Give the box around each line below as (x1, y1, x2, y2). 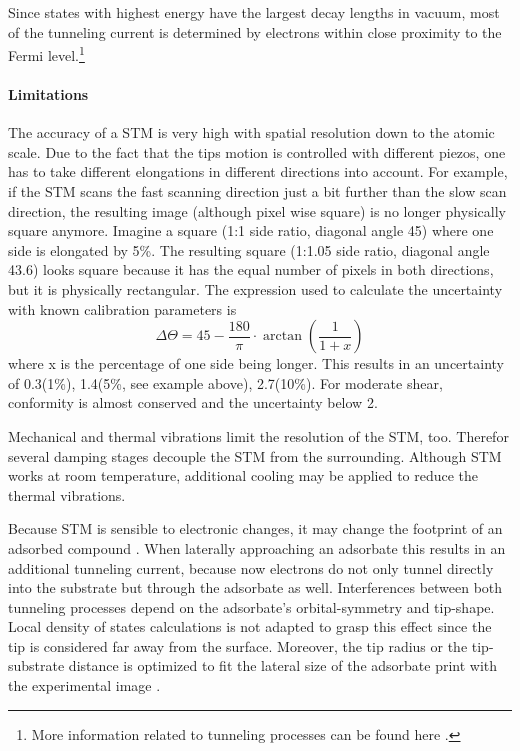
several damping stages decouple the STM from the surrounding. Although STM (8, 445, 502, 466)
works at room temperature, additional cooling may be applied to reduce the (8, 465, 479, 486)
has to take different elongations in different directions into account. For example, (8, 161, 508, 182)
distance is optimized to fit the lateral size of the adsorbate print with (68, 655, 498, 676)
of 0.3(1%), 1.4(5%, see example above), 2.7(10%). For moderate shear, (8, 372, 443, 393)
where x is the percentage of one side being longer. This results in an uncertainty (8, 353, 505, 374)
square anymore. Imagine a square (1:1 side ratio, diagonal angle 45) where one (8, 220, 494, 241)
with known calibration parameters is (8, 298, 237, 319)
